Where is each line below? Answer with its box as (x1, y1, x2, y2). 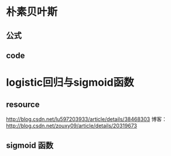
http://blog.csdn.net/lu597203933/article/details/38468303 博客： (6, 115, 167, 123)
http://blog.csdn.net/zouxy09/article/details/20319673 (6, 122, 138, 129)
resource (6, 99, 40, 109)
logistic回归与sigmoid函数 (6, 76, 134, 89)
